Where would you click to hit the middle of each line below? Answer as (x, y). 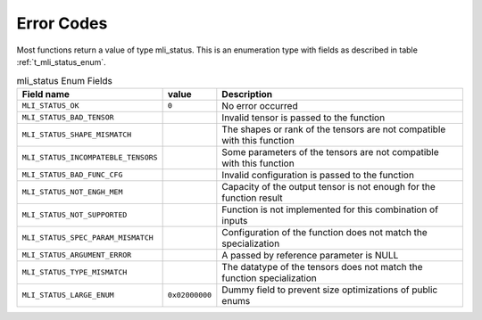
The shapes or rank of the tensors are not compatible (334, 129)
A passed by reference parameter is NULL (310, 255)
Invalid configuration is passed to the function (318, 175)
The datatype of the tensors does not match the (322, 267)
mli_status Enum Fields (65, 80)
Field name (46, 94)
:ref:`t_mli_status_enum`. (61, 62)
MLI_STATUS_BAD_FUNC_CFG (72, 175)
